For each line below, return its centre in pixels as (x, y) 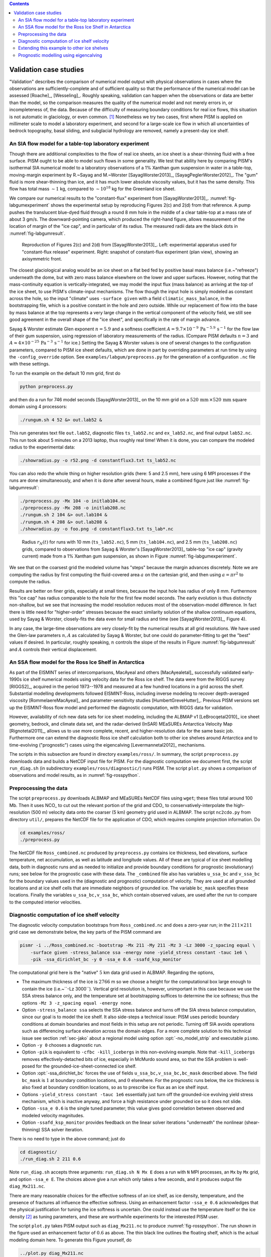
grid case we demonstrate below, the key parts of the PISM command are (85, 932)
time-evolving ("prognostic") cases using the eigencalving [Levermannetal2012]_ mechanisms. (107, 745)
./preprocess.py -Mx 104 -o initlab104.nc (73, 501)
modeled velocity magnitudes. (53, 1115)
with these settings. (30, 364)
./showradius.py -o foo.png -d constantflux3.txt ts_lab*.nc (97, 529)
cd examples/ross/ (42, 833)
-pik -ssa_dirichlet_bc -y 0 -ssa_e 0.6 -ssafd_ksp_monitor (106, 960)
